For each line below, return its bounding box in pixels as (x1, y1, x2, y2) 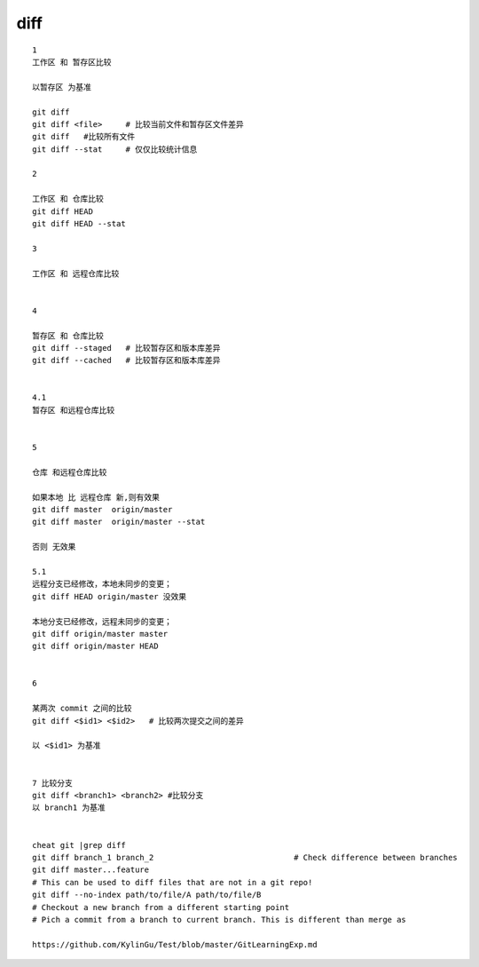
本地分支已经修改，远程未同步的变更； (32, 616, 172, 626)
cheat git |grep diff (32, 840, 126, 850)
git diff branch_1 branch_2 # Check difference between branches (32, 852, 459, 862)
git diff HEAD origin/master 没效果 (32, 591, 187, 601)
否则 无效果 (32, 542, 76, 552)
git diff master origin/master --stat (32, 517, 206, 527)
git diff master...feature (32, 865, 150, 875)
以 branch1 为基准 (32, 803, 106, 812)
